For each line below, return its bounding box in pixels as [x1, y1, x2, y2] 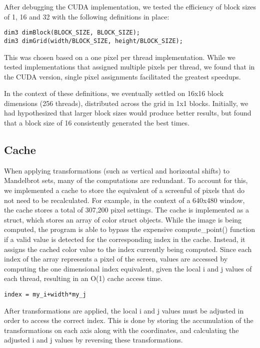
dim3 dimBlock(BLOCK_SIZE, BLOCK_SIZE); [4, 29, 140, 36]
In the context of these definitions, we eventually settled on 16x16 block [4, 88, 224, 98]
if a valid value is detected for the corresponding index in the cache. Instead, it [4, 234, 245, 244]
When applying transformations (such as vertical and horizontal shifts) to [4, 165, 229, 175]
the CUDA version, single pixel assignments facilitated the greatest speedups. [4, 71, 241, 81]
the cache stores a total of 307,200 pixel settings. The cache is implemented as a [4, 204, 249, 215]
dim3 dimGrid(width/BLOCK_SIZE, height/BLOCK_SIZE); [4, 37, 183, 44]
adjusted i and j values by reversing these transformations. [4, 334, 183, 345]
